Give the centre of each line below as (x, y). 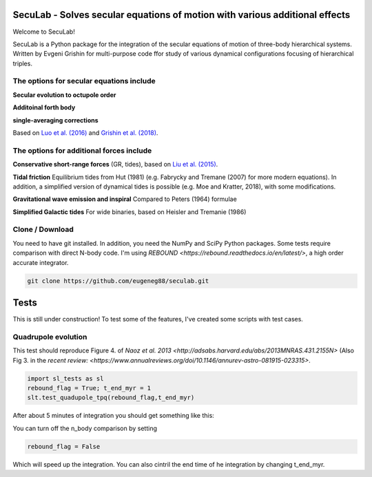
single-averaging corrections (56, 120)
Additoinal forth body (44, 107)
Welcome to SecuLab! (44, 32)
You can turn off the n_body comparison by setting (85, 428)
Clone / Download (43, 229)
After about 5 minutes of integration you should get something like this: (114, 416)
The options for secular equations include (84, 81)
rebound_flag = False (64, 446)
